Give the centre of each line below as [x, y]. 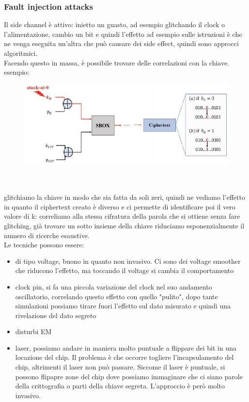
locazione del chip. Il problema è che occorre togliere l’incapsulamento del [124, 357]
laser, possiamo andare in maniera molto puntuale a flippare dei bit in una [126, 347]
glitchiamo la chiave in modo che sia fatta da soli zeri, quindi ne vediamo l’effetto [124, 197]
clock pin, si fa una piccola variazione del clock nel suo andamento [114, 286]
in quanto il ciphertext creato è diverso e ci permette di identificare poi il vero [120, 206]
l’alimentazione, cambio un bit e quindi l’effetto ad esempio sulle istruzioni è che [123, 34]
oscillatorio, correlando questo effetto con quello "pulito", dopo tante [117, 296]
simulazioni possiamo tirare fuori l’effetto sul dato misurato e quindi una [123, 306]
